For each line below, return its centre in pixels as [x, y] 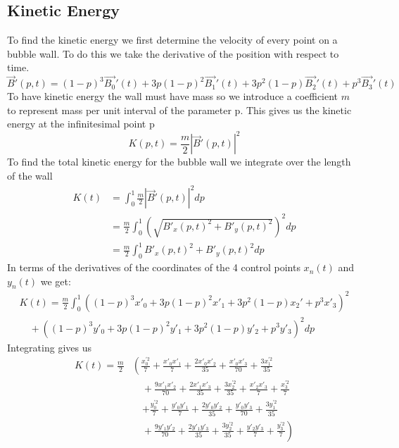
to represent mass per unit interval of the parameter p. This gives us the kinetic [179, 110]
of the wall [30, 176]
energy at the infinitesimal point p [81, 124]
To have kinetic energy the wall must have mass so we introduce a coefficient [173, 96]
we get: [56, 281]
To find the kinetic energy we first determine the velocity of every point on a [172, 40]
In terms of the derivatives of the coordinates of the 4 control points [154, 267]
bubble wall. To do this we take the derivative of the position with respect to [173, 53]
